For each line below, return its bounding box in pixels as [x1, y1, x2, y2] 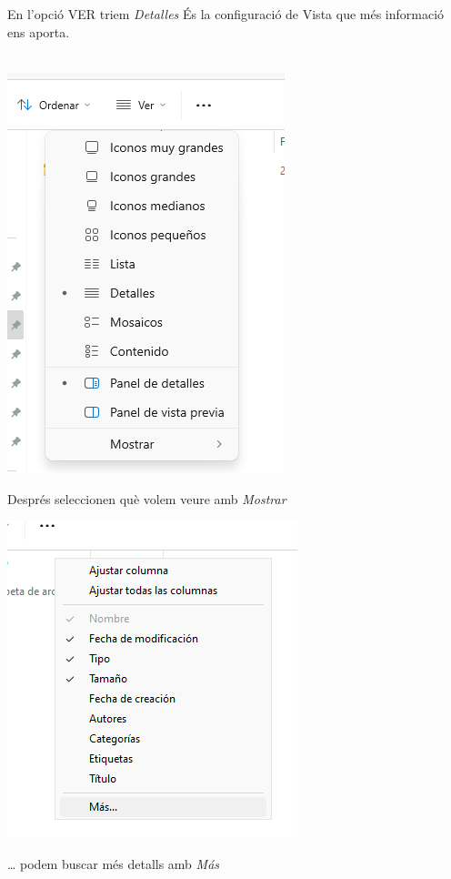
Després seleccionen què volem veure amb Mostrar [7, 489, 286, 508]
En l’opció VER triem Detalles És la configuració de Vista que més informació [7, 5, 445, 23]
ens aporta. [7, 22, 70, 41]
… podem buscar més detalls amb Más [7, 854, 220, 873]
